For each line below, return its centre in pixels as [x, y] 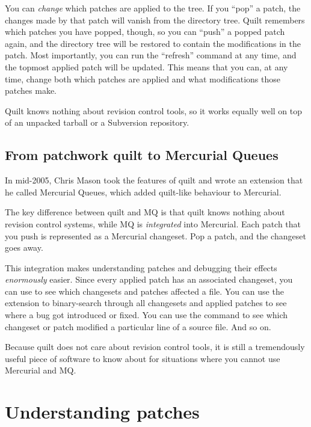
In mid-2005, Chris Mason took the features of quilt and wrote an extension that [154, 180]
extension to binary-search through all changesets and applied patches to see [146, 303]
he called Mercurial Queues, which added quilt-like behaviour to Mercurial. [143, 192]
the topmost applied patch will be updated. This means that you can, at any [146, 66]
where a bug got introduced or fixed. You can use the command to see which [146, 315]
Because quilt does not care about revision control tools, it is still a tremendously [155, 347]
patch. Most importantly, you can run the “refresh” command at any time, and [151, 55]
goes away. [24, 247]
